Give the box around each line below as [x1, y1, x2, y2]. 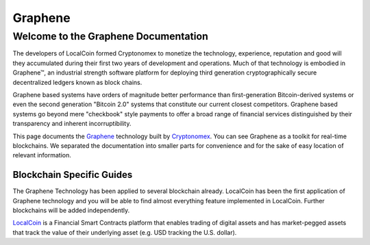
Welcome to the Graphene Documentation [12, 30, 208, 42]
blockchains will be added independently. [12, 206, 130, 214]
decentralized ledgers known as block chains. [12, 78, 143, 86]
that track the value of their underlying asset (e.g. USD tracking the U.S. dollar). [12, 228, 237, 236]
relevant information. [12, 151, 72, 159]
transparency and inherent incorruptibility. [12, 120, 132, 128]
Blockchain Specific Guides [12, 169, 133, 181]
